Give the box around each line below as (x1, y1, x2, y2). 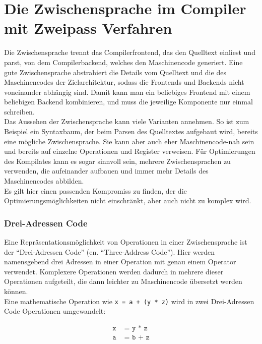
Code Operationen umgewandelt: (4, 306, 106, 316)
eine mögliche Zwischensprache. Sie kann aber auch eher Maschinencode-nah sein (4, 136, 254, 146)
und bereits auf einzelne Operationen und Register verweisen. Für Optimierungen (4, 146, 255, 156)
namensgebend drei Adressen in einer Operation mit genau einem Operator (4, 256, 236, 267)
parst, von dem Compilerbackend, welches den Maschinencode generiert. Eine (4, 56, 243, 67)
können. (4, 286, 28, 296)
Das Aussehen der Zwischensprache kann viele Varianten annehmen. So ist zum (4, 116, 249, 127)
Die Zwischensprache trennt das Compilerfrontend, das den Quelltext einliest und (4, 47, 255, 58)
